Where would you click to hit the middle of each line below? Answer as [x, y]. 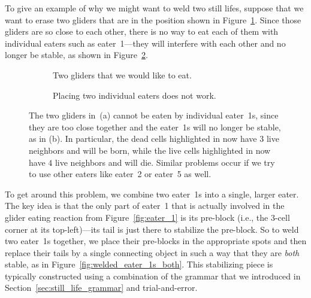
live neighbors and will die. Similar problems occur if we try [165, 162]
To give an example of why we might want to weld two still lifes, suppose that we [154, 8]
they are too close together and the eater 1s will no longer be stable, [155, 127]
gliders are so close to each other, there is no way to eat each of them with [142, 31]
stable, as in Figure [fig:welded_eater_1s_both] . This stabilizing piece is [139, 264]
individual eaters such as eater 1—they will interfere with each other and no [145, 43]
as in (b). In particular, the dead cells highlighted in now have [143, 139]
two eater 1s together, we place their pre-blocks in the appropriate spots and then [156, 241]
